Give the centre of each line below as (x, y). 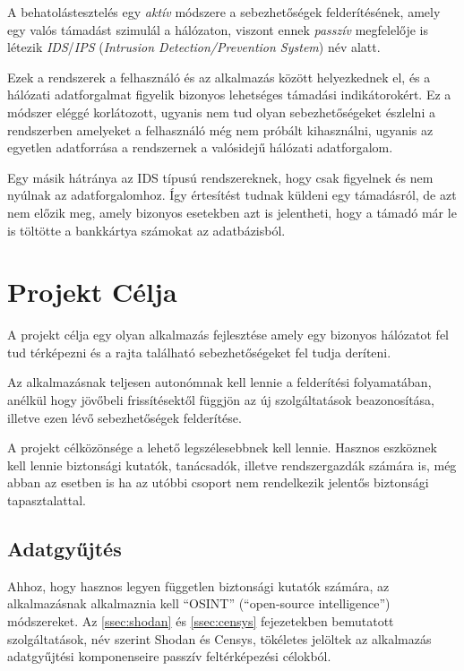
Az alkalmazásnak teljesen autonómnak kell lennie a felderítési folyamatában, (219, 382)
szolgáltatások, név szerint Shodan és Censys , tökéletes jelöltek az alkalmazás (219, 638)
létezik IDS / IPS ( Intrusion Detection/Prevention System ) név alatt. (194, 47)
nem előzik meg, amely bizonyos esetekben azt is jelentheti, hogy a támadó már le (232, 212)
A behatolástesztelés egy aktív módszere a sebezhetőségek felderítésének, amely (224, 12)
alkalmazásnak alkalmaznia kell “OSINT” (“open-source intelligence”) (199, 603)
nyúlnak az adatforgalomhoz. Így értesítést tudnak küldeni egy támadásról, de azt (232, 195)
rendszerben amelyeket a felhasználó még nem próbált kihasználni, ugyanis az (220, 129)
